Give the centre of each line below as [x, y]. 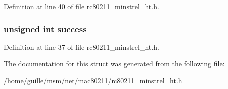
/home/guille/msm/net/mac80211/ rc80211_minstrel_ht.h [93, 80]
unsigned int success [45, 28]
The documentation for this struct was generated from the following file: [114, 64]
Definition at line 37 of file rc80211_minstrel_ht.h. [82, 47]
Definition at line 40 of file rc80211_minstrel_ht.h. [82, 6]
